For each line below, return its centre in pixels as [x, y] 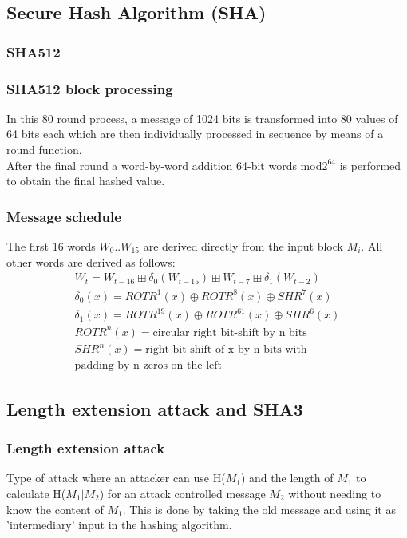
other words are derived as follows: [91, 261]
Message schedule [64, 216]
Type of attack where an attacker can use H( [116, 478]
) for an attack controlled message [182, 493]
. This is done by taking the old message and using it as [259, 509]
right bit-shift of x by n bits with [226, 350]
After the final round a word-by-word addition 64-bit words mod [164, 165]
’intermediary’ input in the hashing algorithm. [119, 525]
